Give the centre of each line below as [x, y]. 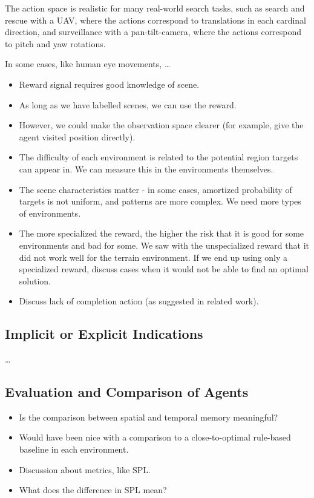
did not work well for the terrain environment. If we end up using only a [153, 257]
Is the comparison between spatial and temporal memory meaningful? [149, 417]
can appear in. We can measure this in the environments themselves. [146, 169]
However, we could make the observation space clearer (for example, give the [161, 125]
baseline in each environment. [74, 449]
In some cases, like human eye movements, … [88, 64]
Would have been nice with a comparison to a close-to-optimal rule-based [155, 437]
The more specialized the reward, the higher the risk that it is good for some [162, 233]
